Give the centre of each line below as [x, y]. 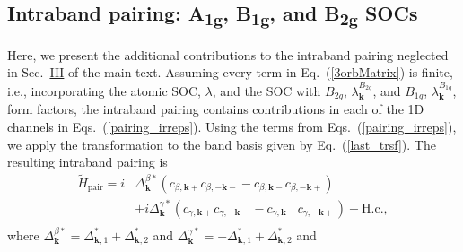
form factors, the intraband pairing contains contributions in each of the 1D [216, 109]
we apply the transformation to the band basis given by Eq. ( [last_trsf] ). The [222, 144]
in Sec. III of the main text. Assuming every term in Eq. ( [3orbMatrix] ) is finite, [230, 72]
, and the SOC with [266, 90]
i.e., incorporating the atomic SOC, [104, 90]
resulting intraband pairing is [87, 162]
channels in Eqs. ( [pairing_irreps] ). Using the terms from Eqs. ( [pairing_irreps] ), [232, 126]
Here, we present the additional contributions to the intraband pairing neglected [228, 54]
